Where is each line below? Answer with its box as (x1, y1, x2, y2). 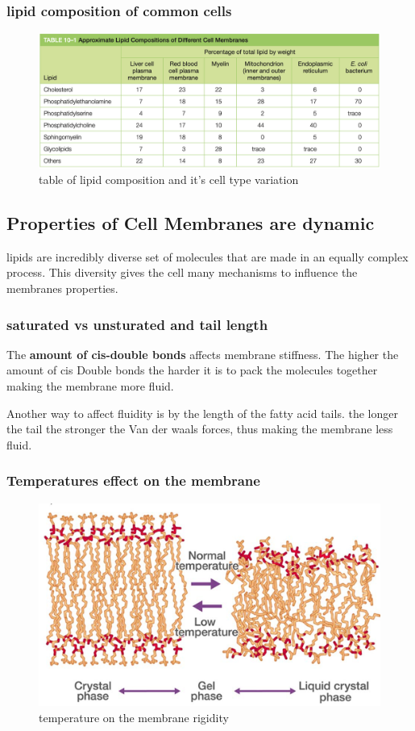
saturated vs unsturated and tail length (6, 314, 268, 334)
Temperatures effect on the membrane (6, 470, 260, 491)
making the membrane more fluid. (6, 378, 174, 395)
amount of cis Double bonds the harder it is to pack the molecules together (6, 361, 378, 378)
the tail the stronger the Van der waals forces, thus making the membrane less (6, 420, 393, 437)
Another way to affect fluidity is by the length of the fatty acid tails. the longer (6, 404, 398, 421)
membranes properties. (6, 280, 118, 297)
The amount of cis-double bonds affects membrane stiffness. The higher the (6, 345, 399, 362)
